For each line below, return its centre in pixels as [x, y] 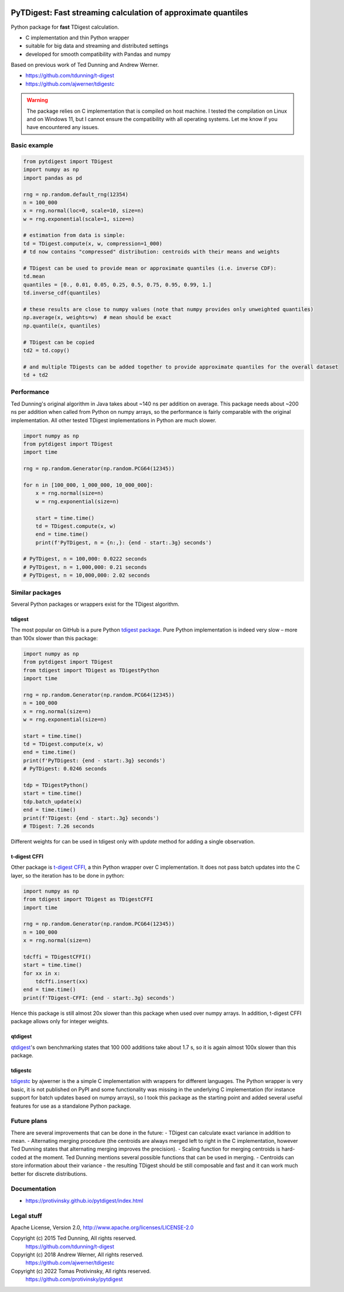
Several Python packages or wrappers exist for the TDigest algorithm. [95, 604]
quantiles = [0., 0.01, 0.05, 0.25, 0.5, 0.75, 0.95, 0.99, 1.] [117, 284]
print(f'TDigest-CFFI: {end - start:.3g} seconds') [99, 998]
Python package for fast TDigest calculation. [65, 27]
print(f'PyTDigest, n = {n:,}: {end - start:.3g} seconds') [124, 542]
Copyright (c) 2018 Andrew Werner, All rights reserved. [77, 1255]
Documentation [33, 1189]
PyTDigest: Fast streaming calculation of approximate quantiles [130, 13]
